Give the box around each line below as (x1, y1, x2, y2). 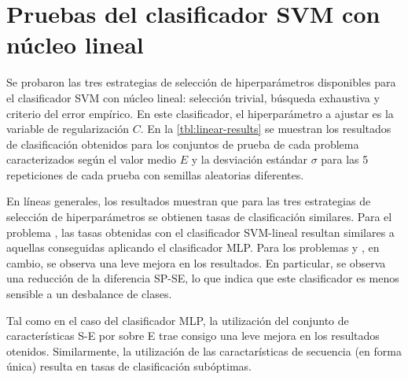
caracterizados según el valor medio (6, 151, 177, 168)
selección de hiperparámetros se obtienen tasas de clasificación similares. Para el (6, 208, 392, 225)
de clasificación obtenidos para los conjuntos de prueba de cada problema (6, 135, 359, 152)
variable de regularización (6, 120, 130, 137)
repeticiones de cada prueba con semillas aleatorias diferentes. (6, 166, 304, 183)
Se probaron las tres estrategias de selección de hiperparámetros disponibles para (6, 74, 396, 90)
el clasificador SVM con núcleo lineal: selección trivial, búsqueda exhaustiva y (6, 89, 380, 105)
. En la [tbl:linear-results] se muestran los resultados (140, 120, 391, 137)
